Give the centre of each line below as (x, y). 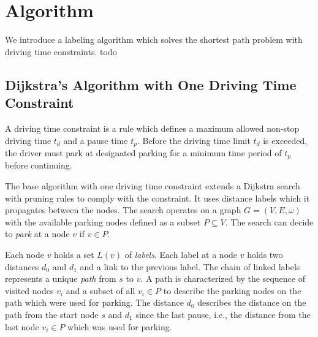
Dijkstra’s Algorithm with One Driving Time (151, 84)
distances (22, 266)
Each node (25, 254)
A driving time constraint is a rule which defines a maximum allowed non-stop (152, 128)
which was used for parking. (120, 326)
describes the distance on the (252, 302)
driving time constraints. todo (61, 51)
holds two (265, 254)
